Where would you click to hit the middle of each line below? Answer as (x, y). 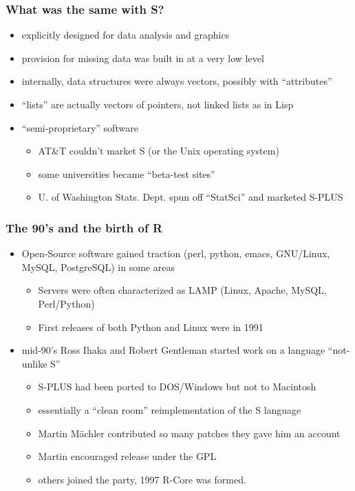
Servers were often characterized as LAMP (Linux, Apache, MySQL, (182, 290)
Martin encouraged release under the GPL (127, 456)
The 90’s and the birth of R (84, 227)
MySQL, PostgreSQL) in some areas (98, 267)
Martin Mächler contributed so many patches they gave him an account (189, 433)
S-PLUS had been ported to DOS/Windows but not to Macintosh (177, 387)
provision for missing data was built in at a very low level (143, 58)
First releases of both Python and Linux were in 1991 (151, 327)
